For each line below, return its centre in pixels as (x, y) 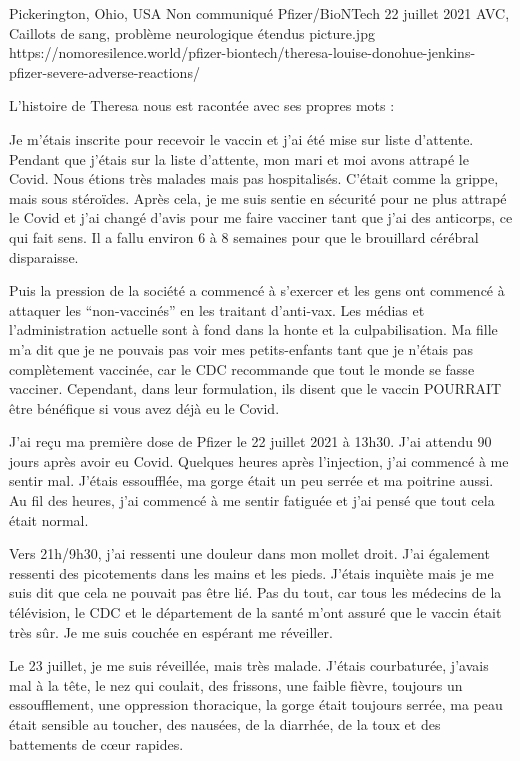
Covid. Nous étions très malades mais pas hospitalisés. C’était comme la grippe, (254, 178)
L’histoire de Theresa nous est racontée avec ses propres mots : (202, 105)
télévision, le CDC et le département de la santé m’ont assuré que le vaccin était (255, 612)
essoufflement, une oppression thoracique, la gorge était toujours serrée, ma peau (256, 704)
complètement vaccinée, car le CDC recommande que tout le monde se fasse (242, 368)
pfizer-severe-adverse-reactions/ (104, 71)
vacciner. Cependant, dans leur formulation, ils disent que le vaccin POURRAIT (255, 388)
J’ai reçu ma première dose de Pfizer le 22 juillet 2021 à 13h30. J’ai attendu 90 (250, 441)
